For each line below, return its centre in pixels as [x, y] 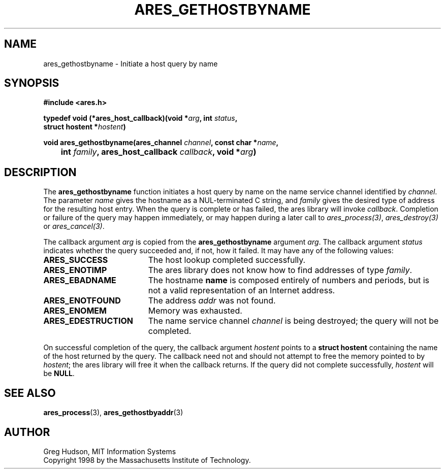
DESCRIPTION [40, 172]
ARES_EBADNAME [80, 280]
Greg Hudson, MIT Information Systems [110, 451]
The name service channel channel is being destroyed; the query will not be [293, 321]
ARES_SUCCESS [76, 260]
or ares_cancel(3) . [74, 226]
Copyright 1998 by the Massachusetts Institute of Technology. [147, 460]
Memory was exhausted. [195, 311]
